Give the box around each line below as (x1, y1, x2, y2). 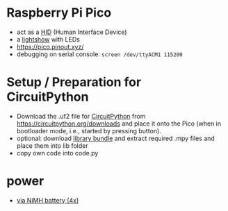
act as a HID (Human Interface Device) (16, 28, 127, 36)
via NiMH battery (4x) (16, 196, 79, 204)
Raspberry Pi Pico (6, 5, 112, 21)
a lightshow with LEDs (16, 35, 81, 43)
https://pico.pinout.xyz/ (16, 42, 84, 51)
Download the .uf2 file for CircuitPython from (16, 112, 146, 120)
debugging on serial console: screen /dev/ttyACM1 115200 (16, 50, 183, 58)
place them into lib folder (16, 141, 88, 150)
